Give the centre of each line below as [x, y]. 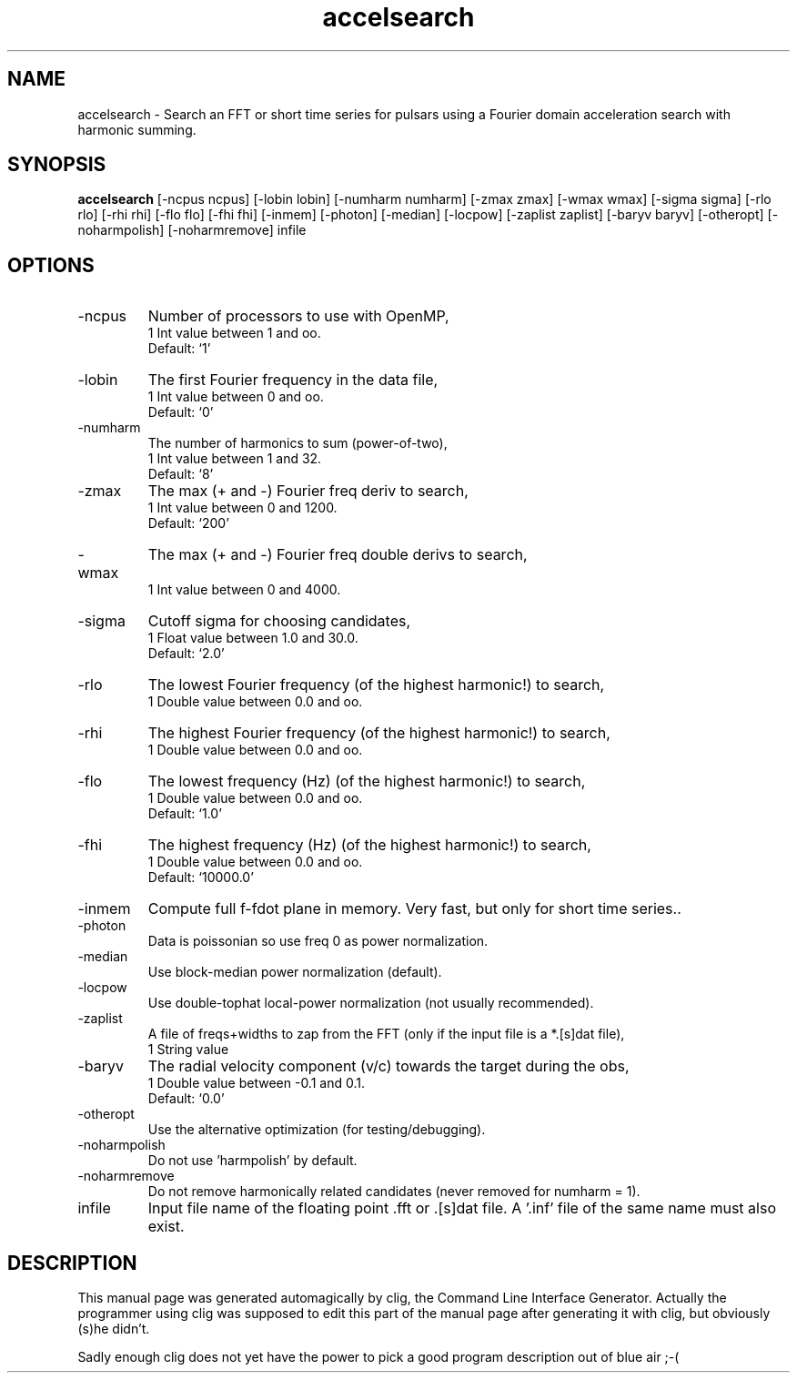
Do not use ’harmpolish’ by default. [252, 1161]
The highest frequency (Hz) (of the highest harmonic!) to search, [369, 845]
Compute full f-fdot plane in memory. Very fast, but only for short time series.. [414, 909]
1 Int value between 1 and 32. [235, 459]
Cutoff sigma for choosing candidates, [279, 621]
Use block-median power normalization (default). [295, 972]
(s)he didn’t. [114, 1329]
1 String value [188, 1050]
